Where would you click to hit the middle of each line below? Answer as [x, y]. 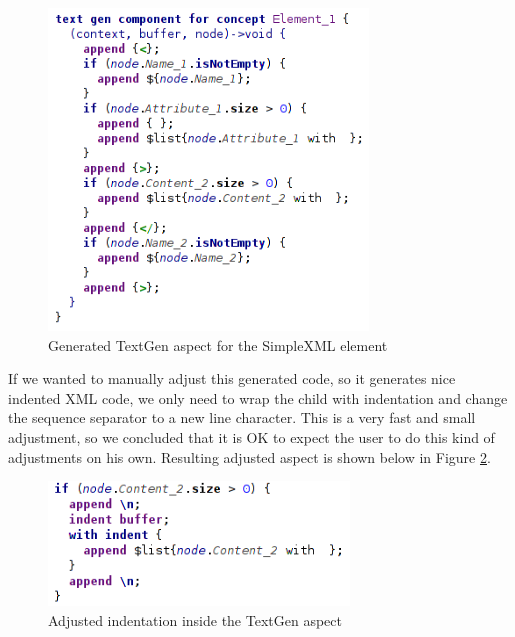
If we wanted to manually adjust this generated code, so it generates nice [232, 378]
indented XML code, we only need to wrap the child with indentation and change [258, 397]
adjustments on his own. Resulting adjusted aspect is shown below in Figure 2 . [249, 456]
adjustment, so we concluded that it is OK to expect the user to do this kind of [251, 436]
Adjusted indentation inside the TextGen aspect [195, 619]
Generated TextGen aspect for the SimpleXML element [218, 344]
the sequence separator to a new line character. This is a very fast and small [242, 417]
